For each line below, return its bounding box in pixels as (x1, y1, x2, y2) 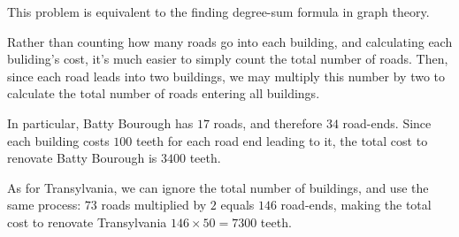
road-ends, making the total (280, 195, 432, 214)
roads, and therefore (213, 113, 323, 132)
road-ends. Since (342, 113, 432, 132)
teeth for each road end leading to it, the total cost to (135, 131, 428, 149)
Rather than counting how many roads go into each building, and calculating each (7, 32, 453, 50)
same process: (7, 195, 81, 214)
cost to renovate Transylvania (7, 212, 167, 231)
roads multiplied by (101, 195, 207, 214)
